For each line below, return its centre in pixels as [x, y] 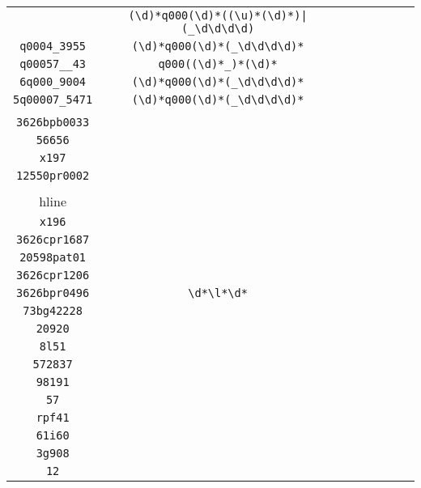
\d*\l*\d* [218, 293]
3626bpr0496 [53, 293]
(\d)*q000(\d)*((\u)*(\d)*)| [218, 15]
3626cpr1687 [53, 240]
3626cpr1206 [53, 275]
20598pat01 [53, 257]
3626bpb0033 [53, 122]
